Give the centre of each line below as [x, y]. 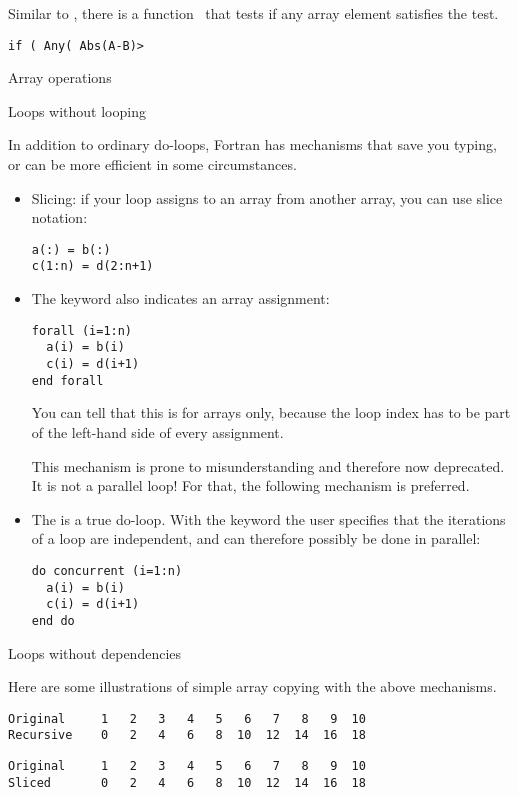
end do [53, 620]
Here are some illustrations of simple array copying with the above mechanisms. [252, 686]
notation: [59, 217]
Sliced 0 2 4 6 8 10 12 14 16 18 [187, 782]
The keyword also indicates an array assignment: [180, 298]
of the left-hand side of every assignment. [157, 431]
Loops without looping [77, 110]
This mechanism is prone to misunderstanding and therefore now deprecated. [268, 465]
